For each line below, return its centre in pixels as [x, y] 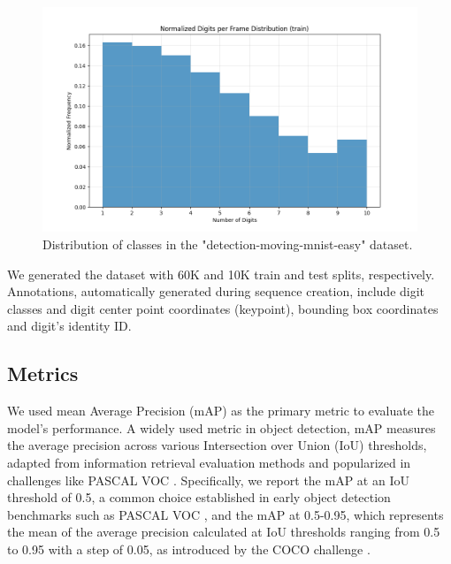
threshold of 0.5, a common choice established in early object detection [199, 497]
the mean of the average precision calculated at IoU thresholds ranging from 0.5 [224, 532]
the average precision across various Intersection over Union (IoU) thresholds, [217, 445]
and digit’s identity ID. [69, 326]
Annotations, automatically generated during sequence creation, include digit [216, 291]
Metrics [43, 373]
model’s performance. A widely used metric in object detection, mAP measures [222, 427]
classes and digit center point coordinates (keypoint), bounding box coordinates [223, 308]
